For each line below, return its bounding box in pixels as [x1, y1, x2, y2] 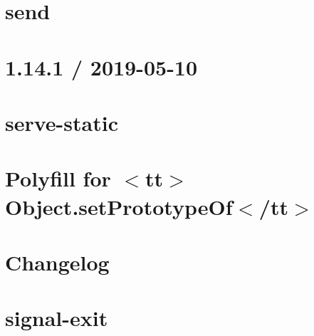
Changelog [5, 247, 110, 276]
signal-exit [5, 303, 108, 332]
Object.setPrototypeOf [5, 191, 233, 221]
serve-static [5, 107, 118, 137]
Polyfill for [5, 164, 111, 193]
